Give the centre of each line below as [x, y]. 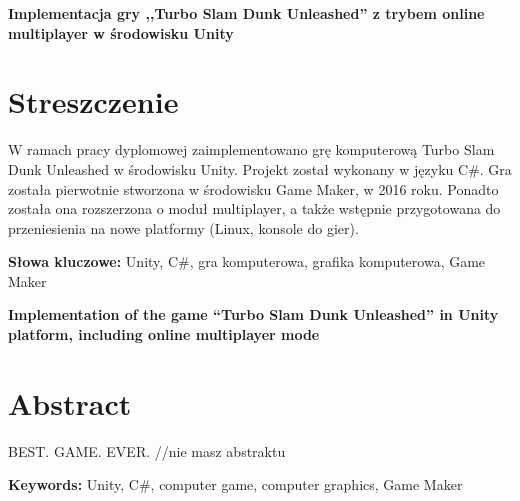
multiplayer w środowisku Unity [121, 32]
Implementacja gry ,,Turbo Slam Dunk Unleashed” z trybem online [246, 13]
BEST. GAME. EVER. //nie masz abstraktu [147, 450]
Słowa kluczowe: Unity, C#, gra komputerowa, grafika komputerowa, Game [247, 261]
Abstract [70, 402]
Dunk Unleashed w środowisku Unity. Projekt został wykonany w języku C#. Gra [260, 168]
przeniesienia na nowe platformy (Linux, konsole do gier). [183, 227]
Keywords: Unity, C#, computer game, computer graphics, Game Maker [235, 484]
